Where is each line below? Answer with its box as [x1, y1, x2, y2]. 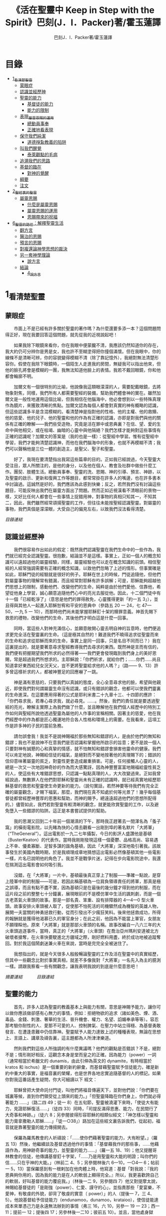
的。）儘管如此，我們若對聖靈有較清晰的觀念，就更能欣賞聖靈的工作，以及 [5, 802, 155, 808]
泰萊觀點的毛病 [27, 152, 58, 158]
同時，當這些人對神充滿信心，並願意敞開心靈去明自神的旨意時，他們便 [13, 626, 157, 632]
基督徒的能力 [27, 101, 53, 107]
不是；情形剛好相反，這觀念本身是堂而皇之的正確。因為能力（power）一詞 [5, 1051, 157, 1057]
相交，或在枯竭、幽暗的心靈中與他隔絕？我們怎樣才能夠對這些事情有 [22, 427, 161, 433]
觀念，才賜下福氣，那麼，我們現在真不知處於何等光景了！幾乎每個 [22, 789, 157, 795]
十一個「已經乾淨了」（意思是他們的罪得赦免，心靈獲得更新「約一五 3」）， [5, 596, 154, 602]
